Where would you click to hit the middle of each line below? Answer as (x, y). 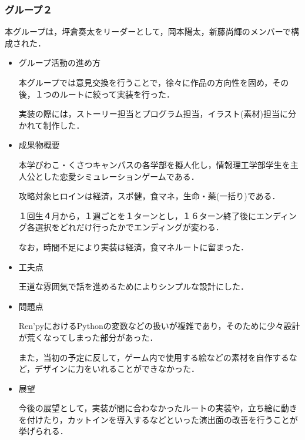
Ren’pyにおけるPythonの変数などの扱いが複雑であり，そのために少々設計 (159, 326)
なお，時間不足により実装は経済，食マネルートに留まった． (133, 246)
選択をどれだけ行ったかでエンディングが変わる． (129, 227)
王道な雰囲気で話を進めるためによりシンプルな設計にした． (134, 286)
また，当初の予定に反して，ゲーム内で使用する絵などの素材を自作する (154, 357)
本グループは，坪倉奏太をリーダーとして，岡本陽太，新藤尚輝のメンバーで (148, 31)
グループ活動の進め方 (59, 63)
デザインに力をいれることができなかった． (117, 369)
